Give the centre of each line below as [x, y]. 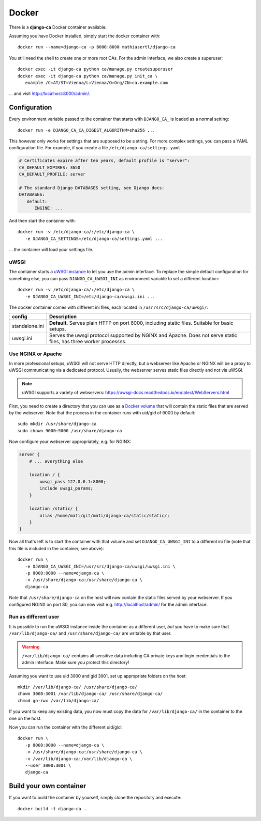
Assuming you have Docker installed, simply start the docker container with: [85, 36]
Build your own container [48, 786]
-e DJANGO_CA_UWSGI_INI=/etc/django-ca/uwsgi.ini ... [90, 296]
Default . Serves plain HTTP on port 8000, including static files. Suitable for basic [141, 323]
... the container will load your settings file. [51, 250]
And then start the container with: [42, 221]
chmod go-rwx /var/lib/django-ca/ [58, 701]
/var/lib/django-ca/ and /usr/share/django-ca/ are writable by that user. [90, 633]
